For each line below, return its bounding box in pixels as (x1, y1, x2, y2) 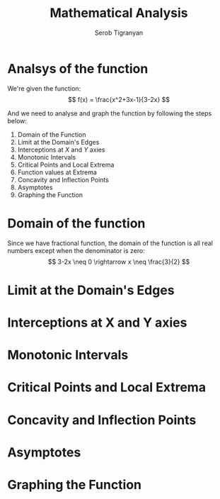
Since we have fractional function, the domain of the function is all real (7, 239, 214, 247)
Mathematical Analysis (50, 5, 188, 21)
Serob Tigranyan (94, 28, 144, 37)
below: (7, 116, 27, 125)
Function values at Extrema (17, 168, 98, 176)
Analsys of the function (7, 60, 149, 77)
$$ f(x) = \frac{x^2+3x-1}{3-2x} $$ (68, 95, 170, 103)
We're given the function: (7, 84, 81, 93)
